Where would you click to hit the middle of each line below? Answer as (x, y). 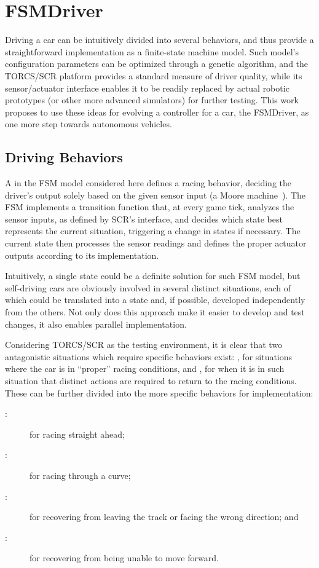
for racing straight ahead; (77, 434)
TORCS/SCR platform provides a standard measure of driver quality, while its (154, 75)
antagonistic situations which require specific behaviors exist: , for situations (149, 356)
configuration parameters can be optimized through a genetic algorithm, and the (157, 64)
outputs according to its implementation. (82, 255)
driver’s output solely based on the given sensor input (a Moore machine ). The (155, 195)
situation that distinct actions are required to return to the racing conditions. (151, 380)
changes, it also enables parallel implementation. (96, 324)
